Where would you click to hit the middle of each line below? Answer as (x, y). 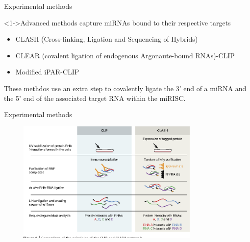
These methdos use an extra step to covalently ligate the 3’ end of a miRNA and (125, 88)
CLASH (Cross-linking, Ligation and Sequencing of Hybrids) (107, 39)
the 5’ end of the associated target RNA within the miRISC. (95, 98)
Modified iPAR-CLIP (47, 72)
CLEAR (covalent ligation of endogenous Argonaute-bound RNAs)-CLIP (125, 55)
